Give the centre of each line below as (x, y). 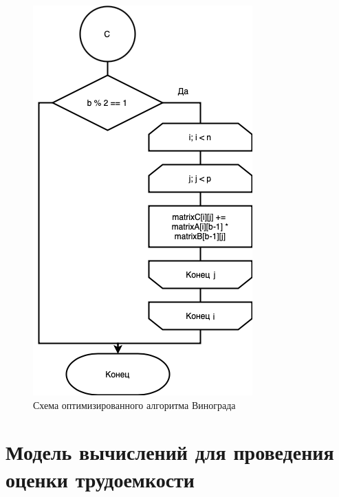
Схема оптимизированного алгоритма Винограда (134, 405)
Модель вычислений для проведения (170, 452)
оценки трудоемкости (100, 479)
